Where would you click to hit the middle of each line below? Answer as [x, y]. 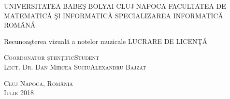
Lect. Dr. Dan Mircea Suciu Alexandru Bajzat [75, 66]
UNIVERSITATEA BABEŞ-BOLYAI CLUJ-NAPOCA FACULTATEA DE [115, 6]
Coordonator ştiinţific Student [52, 57]
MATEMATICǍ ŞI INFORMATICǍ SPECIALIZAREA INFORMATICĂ [114, 15]
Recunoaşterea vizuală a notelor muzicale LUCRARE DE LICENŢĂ [106, 41]
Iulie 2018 [19, 92]
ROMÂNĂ [20, 25]
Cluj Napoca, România [38, 83]
